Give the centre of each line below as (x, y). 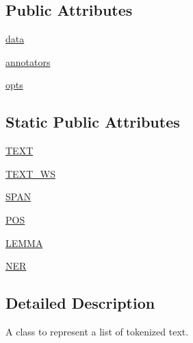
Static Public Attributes (93, 122)
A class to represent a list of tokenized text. (97, 331)
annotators (28, 61)
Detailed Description (80, 303)
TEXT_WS (30, 173)
